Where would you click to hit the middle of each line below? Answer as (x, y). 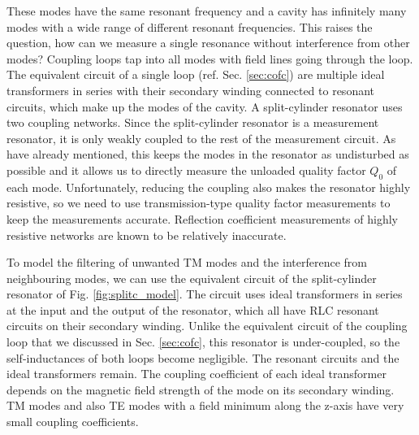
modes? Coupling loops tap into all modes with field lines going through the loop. (210, 58)
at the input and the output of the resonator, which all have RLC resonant (193, 309)
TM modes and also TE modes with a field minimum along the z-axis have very (205, 405)
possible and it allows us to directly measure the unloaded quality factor (186, 170)
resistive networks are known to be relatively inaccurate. (147, 235)
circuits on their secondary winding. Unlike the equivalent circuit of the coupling (207, 326)
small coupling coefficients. (73, 422)
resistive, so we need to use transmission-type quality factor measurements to (199, 203)
